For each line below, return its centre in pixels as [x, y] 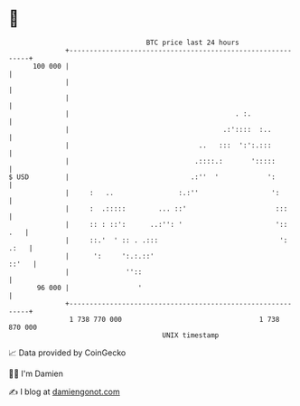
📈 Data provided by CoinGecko [67, 353]
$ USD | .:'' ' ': [142, 177]
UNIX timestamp [191, 335]
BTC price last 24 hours [193, 42]
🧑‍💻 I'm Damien [36, 373]
